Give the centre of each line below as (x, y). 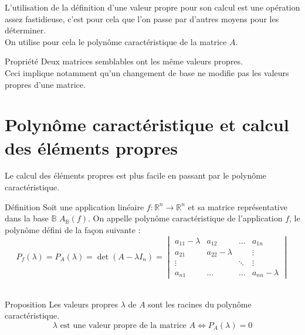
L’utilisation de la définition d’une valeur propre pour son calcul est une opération (152, 7)
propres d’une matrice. (45, 84)
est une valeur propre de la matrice (123, 325)
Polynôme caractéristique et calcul (147, 124)
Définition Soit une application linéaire (74, 206)
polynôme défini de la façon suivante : (73, 229)
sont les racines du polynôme (200, 304)
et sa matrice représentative (238, 206)
